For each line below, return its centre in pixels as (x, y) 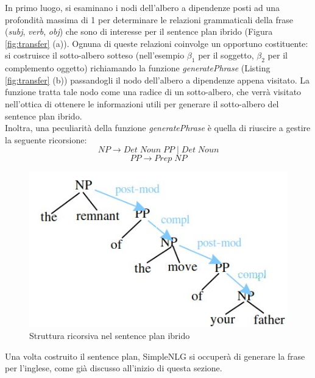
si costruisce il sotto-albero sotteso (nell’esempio (95, 55)
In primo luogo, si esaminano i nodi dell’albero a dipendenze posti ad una (143, 7)
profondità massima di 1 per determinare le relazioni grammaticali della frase (149, 19)
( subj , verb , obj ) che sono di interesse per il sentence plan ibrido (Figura (139, 31)
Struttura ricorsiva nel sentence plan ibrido (110, 336)
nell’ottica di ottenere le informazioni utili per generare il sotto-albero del (142, 103)
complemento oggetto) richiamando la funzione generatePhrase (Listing (138, 68)
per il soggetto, (226, 55)
